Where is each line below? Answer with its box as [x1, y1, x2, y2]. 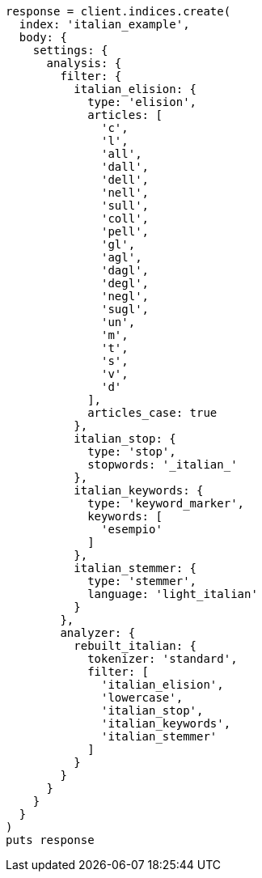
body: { [19, 31, 67, 44]
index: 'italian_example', [19, 18, 190, 31]
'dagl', [101, 264, 150, 277]
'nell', [101, 186, 150, 199]
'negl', [101, 290, 150, 303]
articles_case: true [87, 406, 218, 419]
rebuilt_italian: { [74, 639, 197, 652]
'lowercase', [101, 691, 184, 704]
